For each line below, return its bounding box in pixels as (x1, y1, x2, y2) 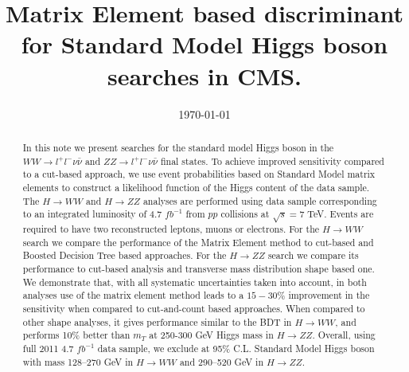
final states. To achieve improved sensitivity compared (160, 154, 384, 167)
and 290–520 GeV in (179, 354, 264, 368)
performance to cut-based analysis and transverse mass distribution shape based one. (22, 262, 375, 276)
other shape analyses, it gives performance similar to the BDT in (22, 315, 292, 328)
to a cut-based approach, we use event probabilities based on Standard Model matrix (22, 167, 376, 181)
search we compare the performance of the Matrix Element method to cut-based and (22, 235, 374, 249)
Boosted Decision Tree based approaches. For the (22, 249, 227, 262)
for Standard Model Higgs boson (21, 28, 388, 61)
